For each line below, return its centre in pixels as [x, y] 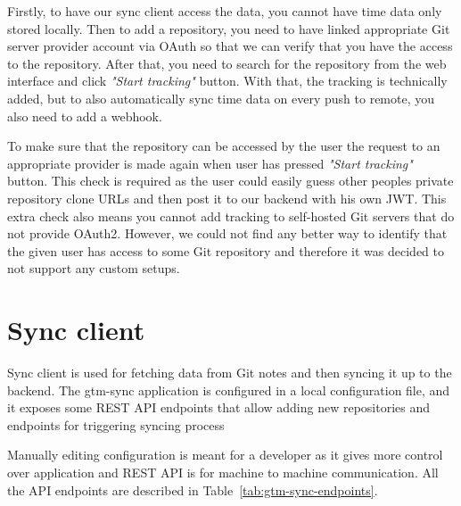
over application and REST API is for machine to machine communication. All [223, 472]
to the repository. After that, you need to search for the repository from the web [227, 63]
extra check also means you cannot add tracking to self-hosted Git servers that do [231, 216]
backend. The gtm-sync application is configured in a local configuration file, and [229, 390]
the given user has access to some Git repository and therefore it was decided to [226, 250]
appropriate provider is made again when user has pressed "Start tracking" [210, 163]
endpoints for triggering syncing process [116, 424]
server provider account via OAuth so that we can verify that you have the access [230, 46]
